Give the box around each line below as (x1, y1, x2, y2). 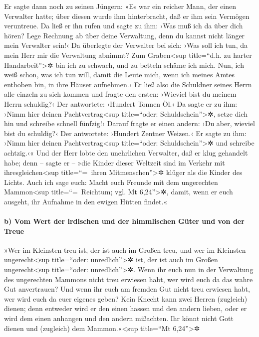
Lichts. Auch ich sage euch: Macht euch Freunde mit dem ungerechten (4, 176, 218, 187)
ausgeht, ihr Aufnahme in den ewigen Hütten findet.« (4, 196, 168, 206)
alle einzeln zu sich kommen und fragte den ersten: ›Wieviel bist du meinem (4, 89, 237, 99)
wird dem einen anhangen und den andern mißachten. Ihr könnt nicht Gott (4, 313, 234, 324)
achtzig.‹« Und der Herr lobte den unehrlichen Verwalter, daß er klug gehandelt (4, 147, 248, 158)
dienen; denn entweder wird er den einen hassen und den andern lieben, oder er (4, 303, 247, 314)
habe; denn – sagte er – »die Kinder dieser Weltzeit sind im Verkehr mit (4, 157, 225, 168)
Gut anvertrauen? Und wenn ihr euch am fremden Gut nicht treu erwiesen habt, (4, 284, 250, 294)
